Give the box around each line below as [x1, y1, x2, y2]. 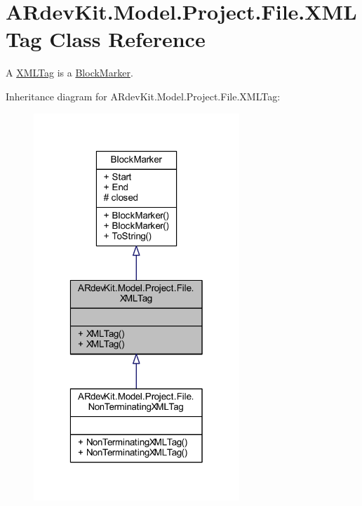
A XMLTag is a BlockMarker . [6, 65, 133, 80]
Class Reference [49, 25, 206, 53]
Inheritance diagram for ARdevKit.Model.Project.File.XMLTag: [6, 88, 281, 103]
